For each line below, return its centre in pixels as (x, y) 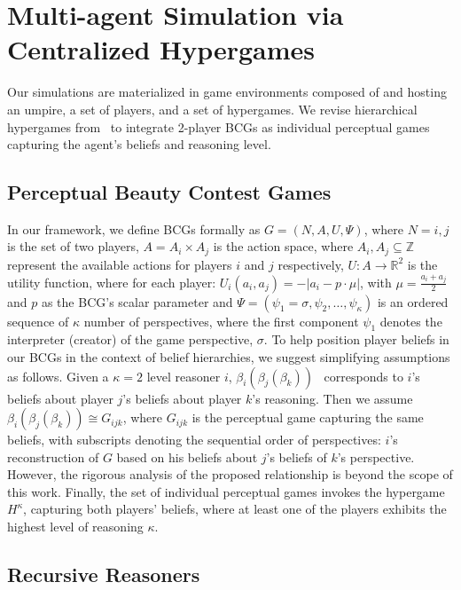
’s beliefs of (297, 456)
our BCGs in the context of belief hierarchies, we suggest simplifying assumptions (229, 356)
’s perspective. (376, 456)
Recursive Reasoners (104, 574)
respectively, (311, 264)
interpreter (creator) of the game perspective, (130, 339)
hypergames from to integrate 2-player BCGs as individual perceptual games (219, 126)
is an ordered (413, 301)
